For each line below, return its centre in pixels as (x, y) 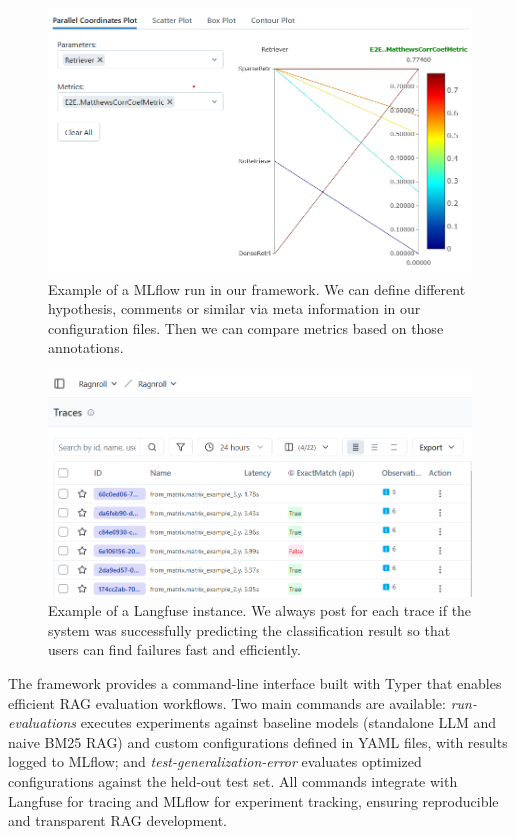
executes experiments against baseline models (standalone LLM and (288, 722)
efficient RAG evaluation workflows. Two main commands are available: (227, 702)
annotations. (86, 347)
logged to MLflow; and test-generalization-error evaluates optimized (215, 761)
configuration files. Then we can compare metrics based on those (246, 327)
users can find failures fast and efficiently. (174, 649)
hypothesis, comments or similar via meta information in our (234, 308)
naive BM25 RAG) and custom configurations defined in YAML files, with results (258, 741)
